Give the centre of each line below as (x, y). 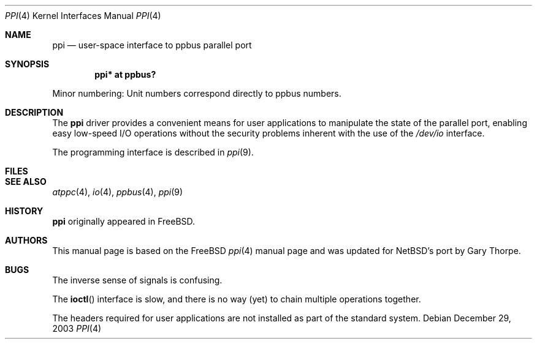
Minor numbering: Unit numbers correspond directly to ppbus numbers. (197, 93)
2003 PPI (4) (77, 328)
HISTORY (24, 211)
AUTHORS (26, 240)
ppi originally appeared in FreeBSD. (124, 221)
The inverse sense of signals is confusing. (137, 280)
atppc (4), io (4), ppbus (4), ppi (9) (118, 192)
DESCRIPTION (34, 112)
